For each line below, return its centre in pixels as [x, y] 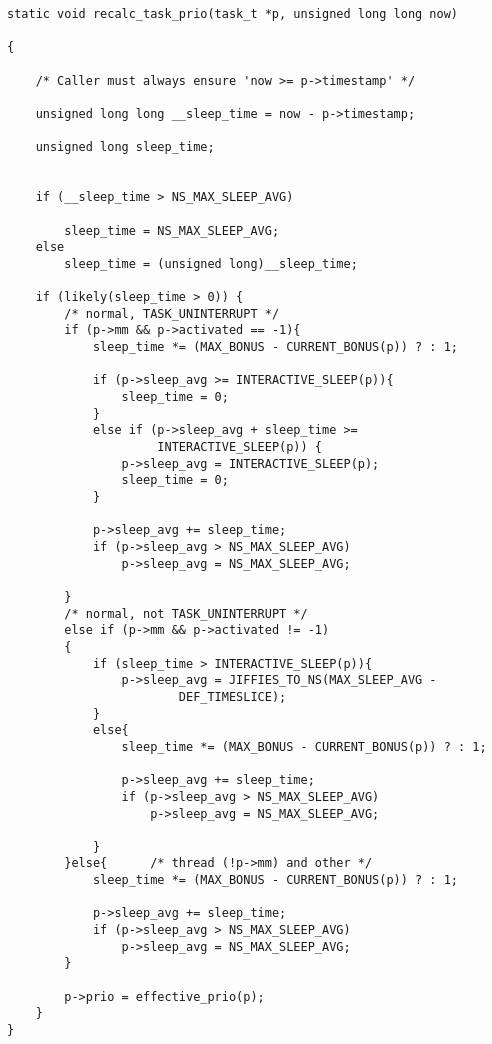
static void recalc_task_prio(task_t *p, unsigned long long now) [233, 14]
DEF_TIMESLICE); [232, 696]
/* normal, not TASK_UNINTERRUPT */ [186, 613]
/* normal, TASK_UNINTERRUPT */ [172, 313]
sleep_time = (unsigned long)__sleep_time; [211, 263]
